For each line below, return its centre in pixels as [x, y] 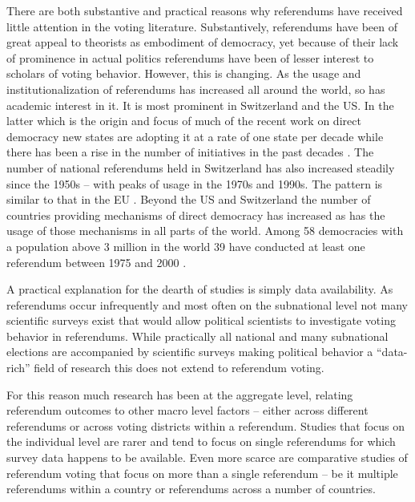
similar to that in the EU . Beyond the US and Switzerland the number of [189, 199]
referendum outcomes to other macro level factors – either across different [187, 410]
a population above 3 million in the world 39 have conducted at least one [186, 246]
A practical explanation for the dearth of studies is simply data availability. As [200, 289]
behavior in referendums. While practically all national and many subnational [197, 336]
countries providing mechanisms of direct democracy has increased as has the [196, 215]
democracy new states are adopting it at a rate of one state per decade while [195, 136]
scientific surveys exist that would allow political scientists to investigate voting [201, 320]
